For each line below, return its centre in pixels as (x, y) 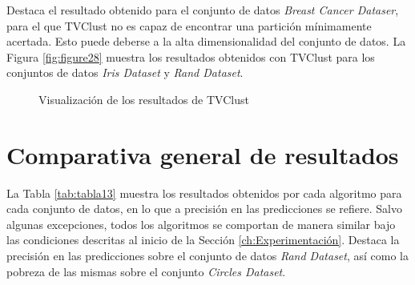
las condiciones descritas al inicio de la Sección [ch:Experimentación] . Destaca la (203, 240)
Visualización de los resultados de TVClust (144, 99)
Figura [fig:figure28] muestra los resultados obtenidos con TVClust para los (191, 56)
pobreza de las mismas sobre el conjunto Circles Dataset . (146, 271)
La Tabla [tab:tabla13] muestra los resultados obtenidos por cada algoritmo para (204, 193)
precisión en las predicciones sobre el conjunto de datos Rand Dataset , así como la (208, 256)
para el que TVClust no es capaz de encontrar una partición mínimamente (189, 25)
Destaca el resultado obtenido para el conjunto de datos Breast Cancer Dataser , (203, 10)
